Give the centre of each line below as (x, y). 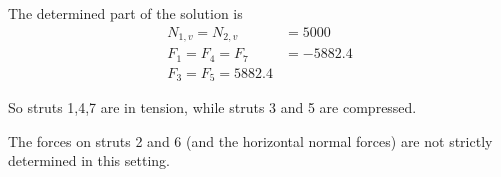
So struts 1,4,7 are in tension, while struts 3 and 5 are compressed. (212, 107)
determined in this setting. (89, 160)
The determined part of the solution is (125, 13)
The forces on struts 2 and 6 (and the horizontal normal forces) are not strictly (250, 140)
